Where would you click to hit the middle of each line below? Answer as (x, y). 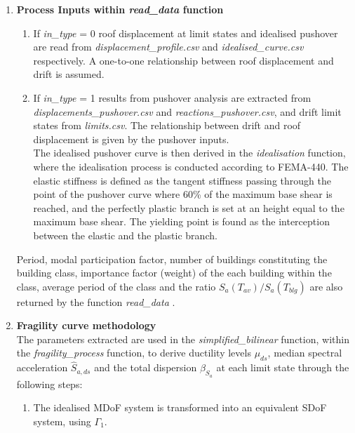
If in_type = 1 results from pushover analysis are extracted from (172, 97)
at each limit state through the (283, 367)
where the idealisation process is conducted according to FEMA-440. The (191, 166)
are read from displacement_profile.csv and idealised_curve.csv (168, 47)
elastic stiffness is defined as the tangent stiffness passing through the (182, 180)
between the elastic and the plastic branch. (125, 235)
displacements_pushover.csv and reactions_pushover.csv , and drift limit (187, 111)
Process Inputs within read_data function (120, 9)
